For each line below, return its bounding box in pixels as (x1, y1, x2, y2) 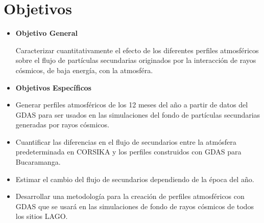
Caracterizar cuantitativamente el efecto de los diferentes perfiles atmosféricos (15, 44, 259, 55)
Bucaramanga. (15, 157, 61, 167)
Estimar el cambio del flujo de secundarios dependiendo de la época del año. (15, 173, 254, 184)
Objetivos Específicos (15, 82, 91, 93)
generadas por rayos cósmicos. (15, 119, 109, 130)
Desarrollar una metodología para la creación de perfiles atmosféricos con (15, 191, 245, 202)
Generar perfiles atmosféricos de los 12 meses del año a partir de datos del (15, 99, 248, 110)
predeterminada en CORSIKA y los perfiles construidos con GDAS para (15, 146, 242, 157)
